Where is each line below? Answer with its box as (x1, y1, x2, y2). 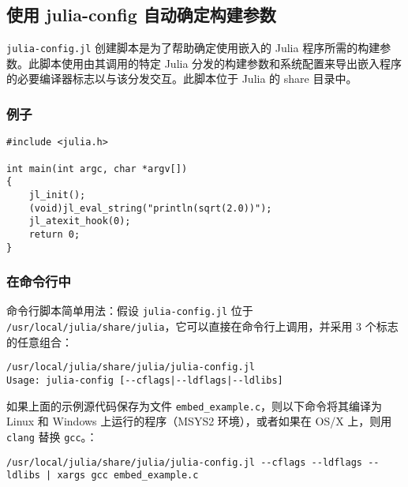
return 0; (28, 228, 80, 240)
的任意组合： (6, 333, 73, 350)
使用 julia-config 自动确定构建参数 (6, 2, 276, 27)
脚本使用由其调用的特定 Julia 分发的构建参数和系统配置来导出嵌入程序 (39, 54, 402, 71)
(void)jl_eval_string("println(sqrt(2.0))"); (28, 202, 272, 214)
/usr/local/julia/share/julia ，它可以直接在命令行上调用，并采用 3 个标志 (6, 318, 399, 335)
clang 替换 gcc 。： (6, 428, 98, 444)
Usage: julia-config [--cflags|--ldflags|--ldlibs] (6, 374, 283, 386)
